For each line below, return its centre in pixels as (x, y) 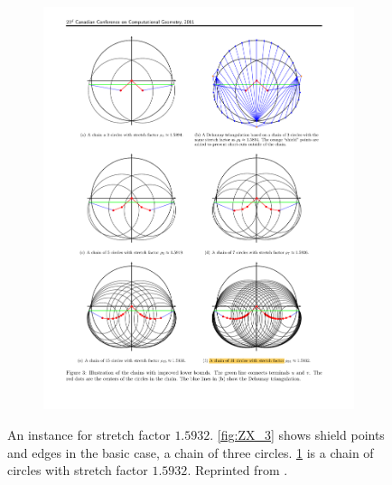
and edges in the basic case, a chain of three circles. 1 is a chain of (191, 452)
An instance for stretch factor (89, 434)
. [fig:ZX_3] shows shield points (297, 434)
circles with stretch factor (78, 470)
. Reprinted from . (238, 470)
